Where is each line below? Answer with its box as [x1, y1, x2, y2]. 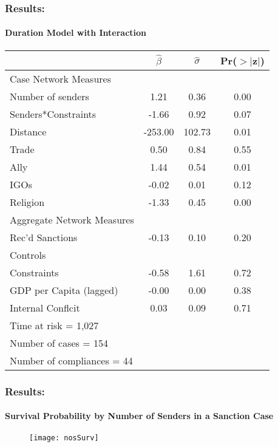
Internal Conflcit [10, 300, 80, 315]
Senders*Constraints [10, 106, 97, 121]
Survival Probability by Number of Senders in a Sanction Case [5, 409, 274, 422]
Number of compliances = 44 [10, 353, 133, 367]
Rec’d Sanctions [10, 230, 78, 244]
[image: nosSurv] [29, 434, 99, 443]
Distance [10, 124, 47, 138]
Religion [10, 194, 45, 209]
